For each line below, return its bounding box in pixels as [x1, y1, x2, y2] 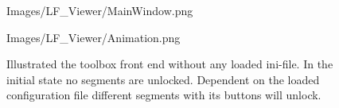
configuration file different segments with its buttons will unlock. [6, 87, 321, 103]
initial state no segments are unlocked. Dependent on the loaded [6, 71, 320, 87]
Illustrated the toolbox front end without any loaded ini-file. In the [6, 56, 333, 72]
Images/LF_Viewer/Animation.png [6, 29, 181, 45]
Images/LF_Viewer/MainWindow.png [6, 2, 193, 18]
